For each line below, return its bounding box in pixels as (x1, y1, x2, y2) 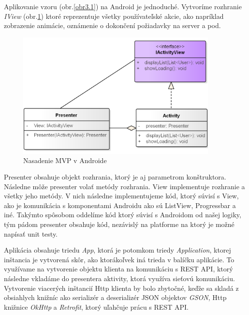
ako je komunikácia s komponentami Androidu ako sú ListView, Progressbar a (4, 200, 236, 210)
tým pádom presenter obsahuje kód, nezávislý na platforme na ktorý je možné (4, 219, 234, 229)
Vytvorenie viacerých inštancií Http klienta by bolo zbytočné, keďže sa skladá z (4, 283, 239, 293)
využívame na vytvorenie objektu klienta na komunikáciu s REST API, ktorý (4, 264, 233, 274)
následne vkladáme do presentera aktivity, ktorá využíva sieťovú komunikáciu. (4, 273, 235, 283)
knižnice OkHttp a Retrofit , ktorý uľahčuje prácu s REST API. (4, 301, 189, 312)
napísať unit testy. (4, 228, 58, 239)
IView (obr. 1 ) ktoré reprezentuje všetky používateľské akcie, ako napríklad (4, 11, 224, 21)
